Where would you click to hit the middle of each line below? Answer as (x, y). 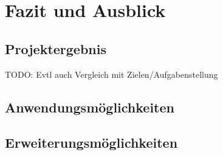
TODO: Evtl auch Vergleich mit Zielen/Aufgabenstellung (111, 74)
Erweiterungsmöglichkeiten (91, 143)
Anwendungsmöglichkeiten (90, 107)
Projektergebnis (56, 48)
